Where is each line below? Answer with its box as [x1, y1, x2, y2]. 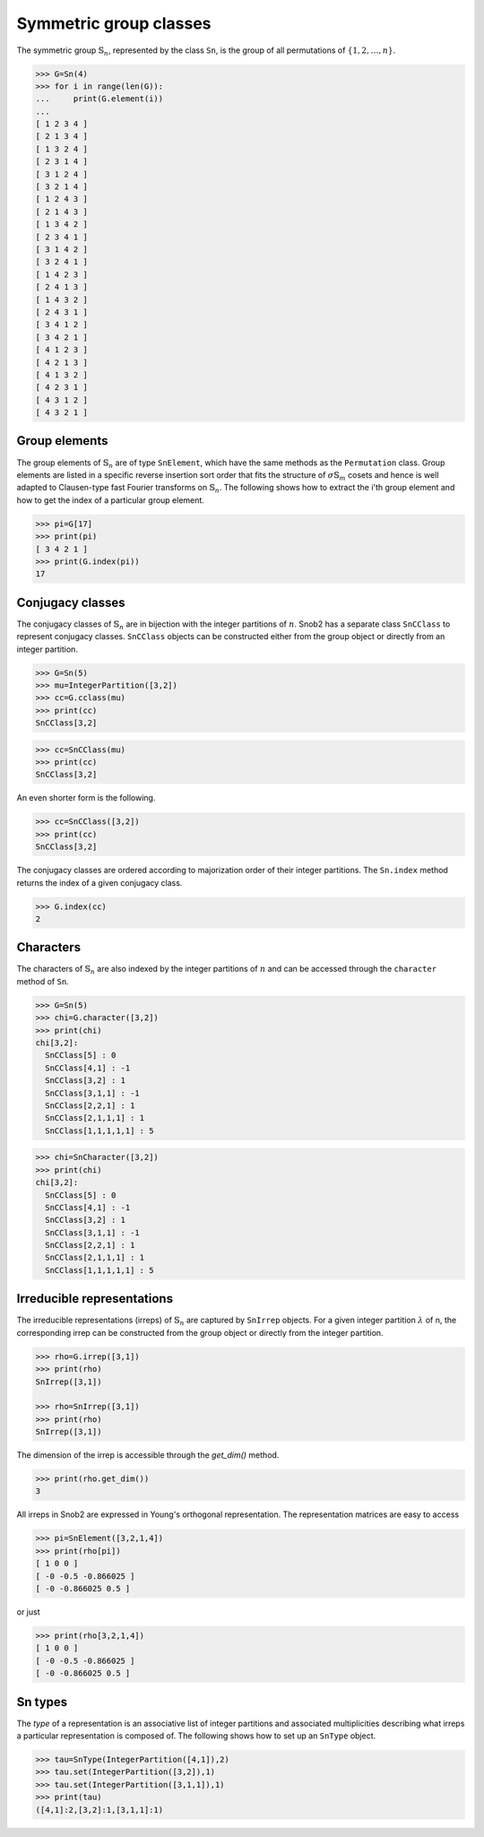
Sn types [16, 1694, 68, 1710]
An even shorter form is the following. [16, 793, 156, 803]
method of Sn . [16, 975, 69, 986]
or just [16, 1606, 40, 1617]
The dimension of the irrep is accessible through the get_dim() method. [16, 1450, 280, 1460]
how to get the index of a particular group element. [16, 494, 205, 506]
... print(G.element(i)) [35, 94, 164, 104]
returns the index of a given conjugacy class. [16, 877, 183, 888]
